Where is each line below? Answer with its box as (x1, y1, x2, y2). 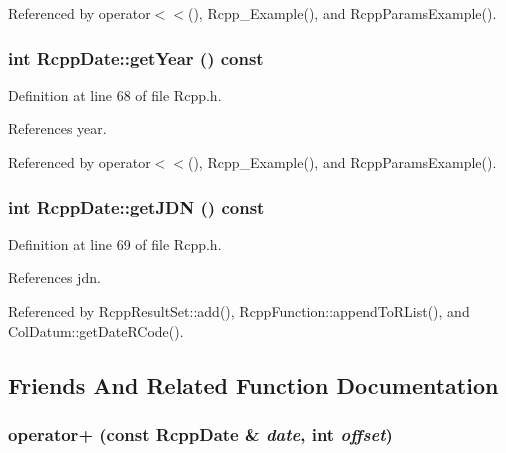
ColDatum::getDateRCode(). (8, 320, 184, 341)
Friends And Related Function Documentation (8, 369, 499, 400)
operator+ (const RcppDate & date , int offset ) (8, 421, 393, 446)
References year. (8, 118, 107, 139)
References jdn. (8, 267, 101, 288)
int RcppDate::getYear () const (8, 45, 264, 70)
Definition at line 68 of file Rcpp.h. (8, 84, 222, 105)
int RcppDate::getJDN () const (8, 194, 265, 219)
